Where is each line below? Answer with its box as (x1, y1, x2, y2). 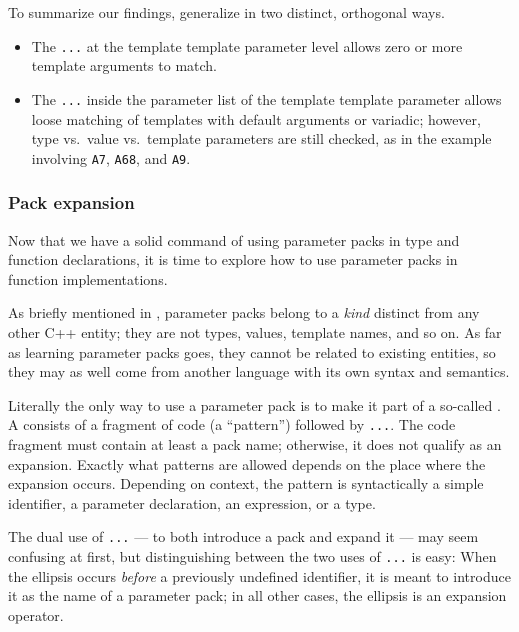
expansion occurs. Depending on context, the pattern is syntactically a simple (8, 473, 484, 494)
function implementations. (8, 268, 168, 289)
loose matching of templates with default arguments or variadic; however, (31, 108, 481, 129)
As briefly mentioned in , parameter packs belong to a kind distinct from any (8, 302, 480, 323)
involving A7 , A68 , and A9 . (31, 147, 191, 168)
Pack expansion (8, 190, 135, 215)
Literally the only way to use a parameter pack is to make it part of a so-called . (8, 394, 501, 415)
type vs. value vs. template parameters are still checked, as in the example (31, 128, 492, 149)
